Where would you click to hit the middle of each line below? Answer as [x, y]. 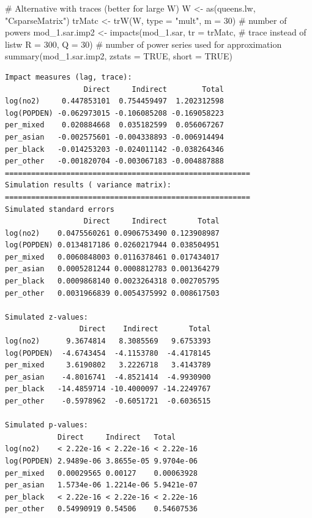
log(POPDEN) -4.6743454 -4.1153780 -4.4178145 [108, 353]
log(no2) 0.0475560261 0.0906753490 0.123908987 [112, 233]
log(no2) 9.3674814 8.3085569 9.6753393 [108, 341]
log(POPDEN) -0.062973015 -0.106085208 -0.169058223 [114, 113]
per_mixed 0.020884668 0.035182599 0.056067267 [114, 125]
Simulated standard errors [60, 209]
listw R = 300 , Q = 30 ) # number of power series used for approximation [143, 44]
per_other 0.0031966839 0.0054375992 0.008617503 [112, 293]
